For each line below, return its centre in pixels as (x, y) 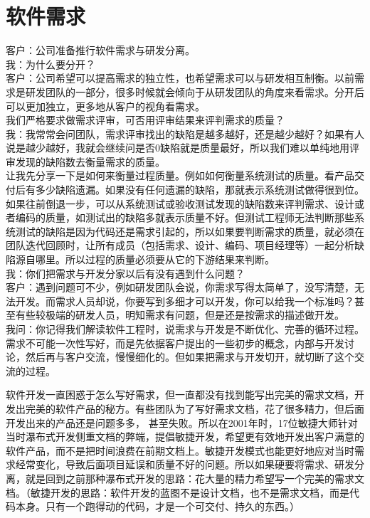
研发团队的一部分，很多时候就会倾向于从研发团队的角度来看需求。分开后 (195, 91)
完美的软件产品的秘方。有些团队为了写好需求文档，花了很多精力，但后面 (195, 408)
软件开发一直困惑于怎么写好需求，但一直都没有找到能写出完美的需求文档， (180, 395)
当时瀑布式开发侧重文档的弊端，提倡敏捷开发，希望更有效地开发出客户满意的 (185, 437)
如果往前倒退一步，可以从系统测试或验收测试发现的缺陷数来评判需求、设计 (180, 203)
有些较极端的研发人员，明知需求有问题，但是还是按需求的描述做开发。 (180, 315)
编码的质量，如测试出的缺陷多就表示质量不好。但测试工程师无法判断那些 (185, 217)
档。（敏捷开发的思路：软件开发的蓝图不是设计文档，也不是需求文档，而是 (178, 492)
